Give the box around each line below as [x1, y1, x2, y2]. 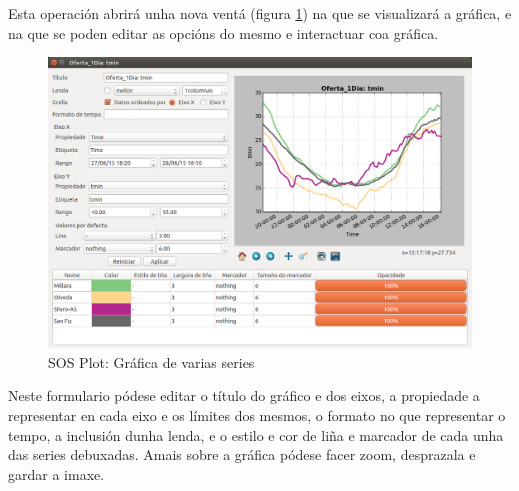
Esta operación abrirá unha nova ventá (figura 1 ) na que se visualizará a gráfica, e [8, 3, 512, 23]
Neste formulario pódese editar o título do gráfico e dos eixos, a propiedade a [8, 385, 480, 406]
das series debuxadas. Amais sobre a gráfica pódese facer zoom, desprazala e [8, 444, 476, 465]
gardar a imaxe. [8, 463, 105, 484]
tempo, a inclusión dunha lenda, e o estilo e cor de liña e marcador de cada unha [8, 424, 504, 445]
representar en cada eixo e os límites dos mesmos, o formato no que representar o [8, 405, 506, 426]
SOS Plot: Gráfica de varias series [48, 351, 255, 372]
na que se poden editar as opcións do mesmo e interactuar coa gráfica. [8, 22, 439, 43]
